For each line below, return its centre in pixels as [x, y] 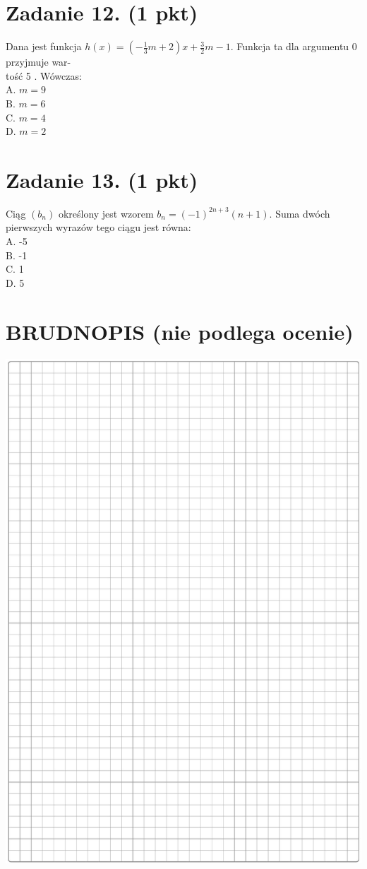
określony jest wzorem [106, 213]
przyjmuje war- [38, 62]
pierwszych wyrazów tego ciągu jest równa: [98, 227]
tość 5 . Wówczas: [44, 75]
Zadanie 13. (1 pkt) [102, 179]
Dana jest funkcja [44, 46]
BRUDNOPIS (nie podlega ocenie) [180, 331]
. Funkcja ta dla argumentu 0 [294, 46]
